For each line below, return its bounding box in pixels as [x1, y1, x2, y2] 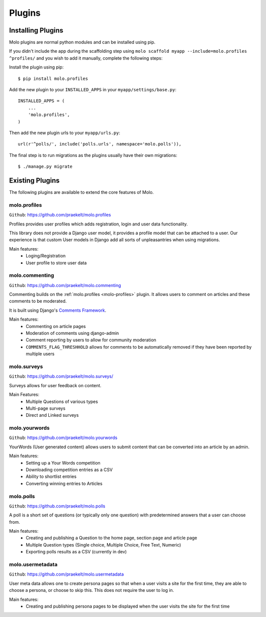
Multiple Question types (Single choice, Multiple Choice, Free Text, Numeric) [26, 542, 181, 547]
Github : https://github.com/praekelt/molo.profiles [9, 212, 111, 218]
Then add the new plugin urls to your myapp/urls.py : [9, 130, 120, 136]
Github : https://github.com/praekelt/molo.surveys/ [9, 373, 113, 379]
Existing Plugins [9, 176, 60, 184]
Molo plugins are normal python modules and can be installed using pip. [9, 39, 156, 45]
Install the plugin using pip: [9, 64, 64, 70]
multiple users [26, 351, 55, 357]
